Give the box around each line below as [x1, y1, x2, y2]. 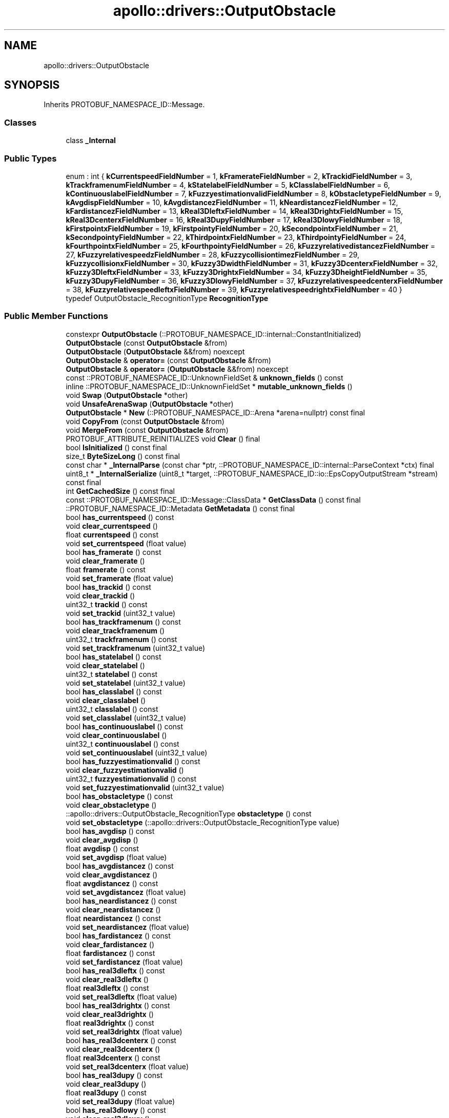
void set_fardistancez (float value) [66, 957, 183, 966]
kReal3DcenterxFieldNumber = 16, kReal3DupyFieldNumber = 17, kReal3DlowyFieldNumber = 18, [66, 215, 402, 224]
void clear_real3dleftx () [66, 974, 149, 984]
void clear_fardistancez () [66, 940, 155, 949]
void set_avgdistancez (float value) [66, 887, 186, 896]
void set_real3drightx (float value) [66, 1027, 182, 1036]
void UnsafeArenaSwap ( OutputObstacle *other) [66, 399, 234, 408]
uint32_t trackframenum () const [66, 634, 177, 644]
